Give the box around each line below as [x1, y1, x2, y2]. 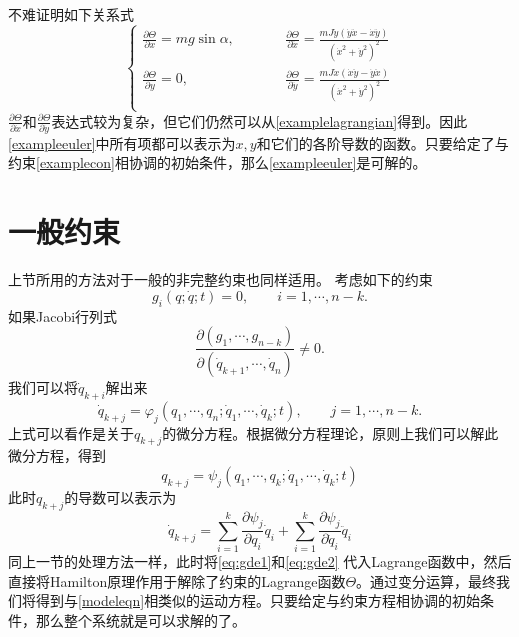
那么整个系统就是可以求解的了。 [35, 609, 246, 630]
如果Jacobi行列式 [8, 305, 118, 326]
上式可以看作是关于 [8, 422, 134, 443]
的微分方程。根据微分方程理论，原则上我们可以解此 [162, 422, 499, 443]
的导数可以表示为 [64, 486, 177, 507]
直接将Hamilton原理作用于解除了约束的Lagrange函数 [8, 570, 346, 591]
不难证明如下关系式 [8, 4, 134, 24]
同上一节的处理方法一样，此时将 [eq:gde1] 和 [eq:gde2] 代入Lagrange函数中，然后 [8, 551, 512, 572]
